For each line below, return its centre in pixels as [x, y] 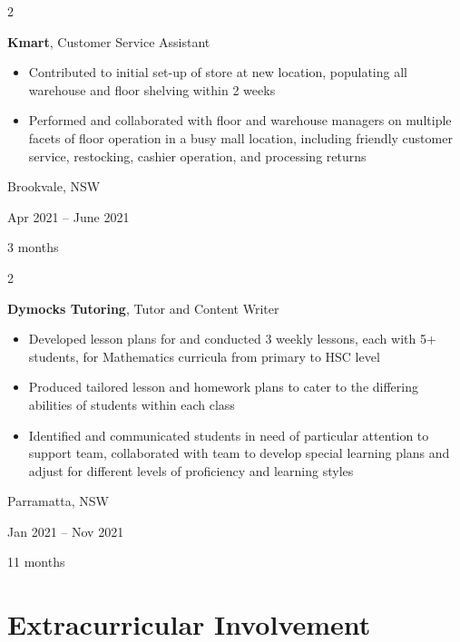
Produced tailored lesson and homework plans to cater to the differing [223, 387]
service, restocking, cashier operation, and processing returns [197, 156]
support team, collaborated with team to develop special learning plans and [239, 453]
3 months [33, 247]
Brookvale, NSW [54, 186]
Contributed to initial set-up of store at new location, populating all [218, 72]
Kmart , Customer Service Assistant [109, 41]
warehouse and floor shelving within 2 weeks [152, 89]
